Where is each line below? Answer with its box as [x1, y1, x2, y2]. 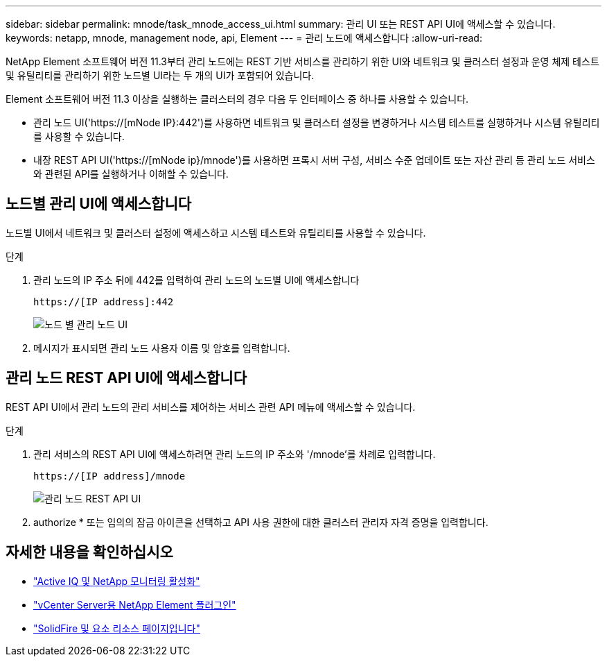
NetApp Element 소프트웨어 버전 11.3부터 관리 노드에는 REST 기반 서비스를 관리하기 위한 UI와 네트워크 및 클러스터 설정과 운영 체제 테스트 [6, 56, 599, 67]
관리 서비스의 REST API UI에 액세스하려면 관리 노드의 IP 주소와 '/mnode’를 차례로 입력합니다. [33, 448, 436, 460]
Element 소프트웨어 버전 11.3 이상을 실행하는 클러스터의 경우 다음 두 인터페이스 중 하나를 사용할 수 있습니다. [6, 93, 469, 105]
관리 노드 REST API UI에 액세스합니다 [6, 369, 247, 387]
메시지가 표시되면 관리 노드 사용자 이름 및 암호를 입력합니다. [33, 341, 290, 354]
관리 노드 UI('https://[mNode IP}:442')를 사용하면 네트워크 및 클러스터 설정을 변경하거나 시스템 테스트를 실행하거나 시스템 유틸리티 [33, 117, 600, 128]
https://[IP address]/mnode [33, 470, 186, 482]
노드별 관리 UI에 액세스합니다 [6, 195, 192, 213]
